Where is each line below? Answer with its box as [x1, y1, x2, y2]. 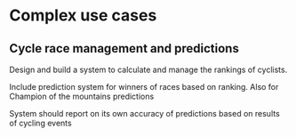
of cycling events [9, 117, 73, 128]
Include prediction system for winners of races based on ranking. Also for [9, 82, 279, 92]
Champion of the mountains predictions [9, 91, 155, 101]
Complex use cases [9, 5, 157, 26]
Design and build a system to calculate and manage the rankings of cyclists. [9, 64, 288, 75]
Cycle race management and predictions [9, 41, 240, 56]
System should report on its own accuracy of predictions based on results [9, 109, 280, 118]
